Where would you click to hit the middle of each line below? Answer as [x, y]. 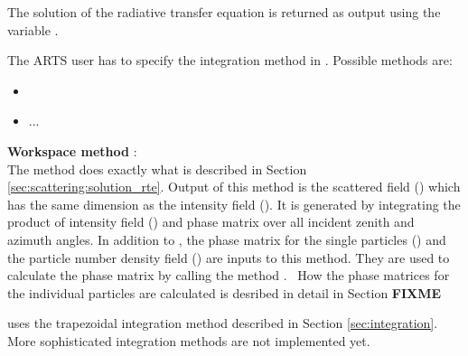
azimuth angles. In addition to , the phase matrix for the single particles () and [227, 239]
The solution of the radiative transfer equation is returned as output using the [224, 12]
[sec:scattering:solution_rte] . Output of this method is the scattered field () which [234, 187]
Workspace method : [72, 150]
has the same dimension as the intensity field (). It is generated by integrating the [234, 204]
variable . [33, 29]
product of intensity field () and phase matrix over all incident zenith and [211, 222]
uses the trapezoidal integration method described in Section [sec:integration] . [223, 323]
